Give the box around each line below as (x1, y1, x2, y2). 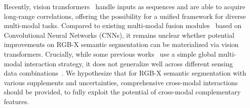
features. (4, 96, 29, 106)
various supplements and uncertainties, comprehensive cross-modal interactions (4, 77, 238, 87)
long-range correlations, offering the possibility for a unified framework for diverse (4, 11, 246, 21)
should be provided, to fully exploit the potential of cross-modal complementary (4, 87, 241, 97)
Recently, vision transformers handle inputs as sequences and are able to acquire (4, 1, 246, 11)
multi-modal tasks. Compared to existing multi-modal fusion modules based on (4, 20, 242, 31)
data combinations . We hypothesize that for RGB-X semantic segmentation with (4, 68, 246, 78)
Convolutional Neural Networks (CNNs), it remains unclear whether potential (4, 30, 235, 40)
